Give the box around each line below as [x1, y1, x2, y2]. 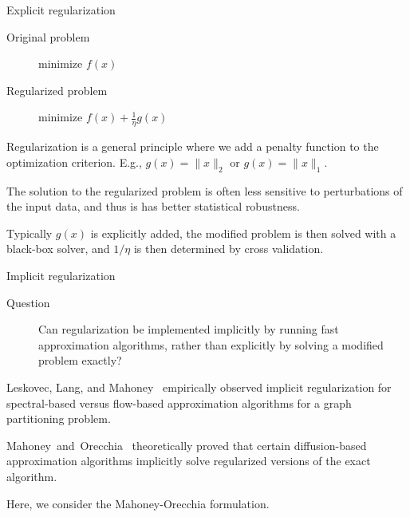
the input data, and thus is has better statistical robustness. [6, 198, 300, 215]
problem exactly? [38, 352, 122, 369]
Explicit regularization [6, 2, 116, 18]
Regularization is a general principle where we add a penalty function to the [6, 138, 379, 155]
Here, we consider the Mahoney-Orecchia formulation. [6, 495, 270, 511]
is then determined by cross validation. [133, 240, 324, 257]
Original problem [6, 28, 90, 45]
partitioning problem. [6, 410, 111, 427]
